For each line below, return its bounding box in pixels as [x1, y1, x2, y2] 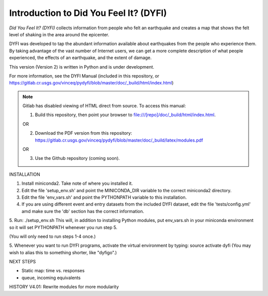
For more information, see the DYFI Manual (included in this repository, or [9, 73, 160, 79]
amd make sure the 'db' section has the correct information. [21, 208, 144, 214]
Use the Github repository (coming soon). [35, 155, 120, 161]
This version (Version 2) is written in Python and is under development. [9, 64, 155, 70]
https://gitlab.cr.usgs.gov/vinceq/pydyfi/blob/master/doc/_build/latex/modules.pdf [35, 137, 203, 143]
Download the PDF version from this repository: [35, 130, 133, 136]
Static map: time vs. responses [21, 268, 85, 274]
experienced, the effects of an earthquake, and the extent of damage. [9, 55, 152, 61]
